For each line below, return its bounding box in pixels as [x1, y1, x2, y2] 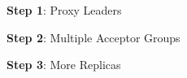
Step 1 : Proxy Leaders [7, 2, 122, 18]
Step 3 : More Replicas [7, 56, 121, 73]
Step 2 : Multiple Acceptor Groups [7, 28, 180, 45]
